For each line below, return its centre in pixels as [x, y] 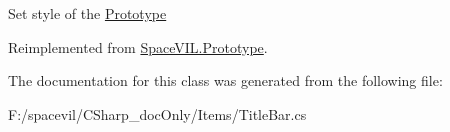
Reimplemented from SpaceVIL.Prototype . [138, 46]
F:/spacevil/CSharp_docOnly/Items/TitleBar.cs [157, 113]
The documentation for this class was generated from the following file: [225, 80]
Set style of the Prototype [87, 13]
